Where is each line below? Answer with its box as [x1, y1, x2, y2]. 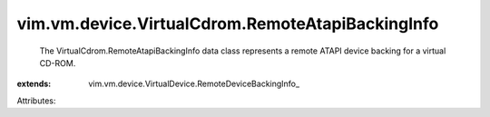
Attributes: [16, 95, 56, 106]
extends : [16, 78, 52, 90]
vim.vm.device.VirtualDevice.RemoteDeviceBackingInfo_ [88, 78, 299, 90]
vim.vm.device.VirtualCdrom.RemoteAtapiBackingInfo [16, 14, 439, 34]
